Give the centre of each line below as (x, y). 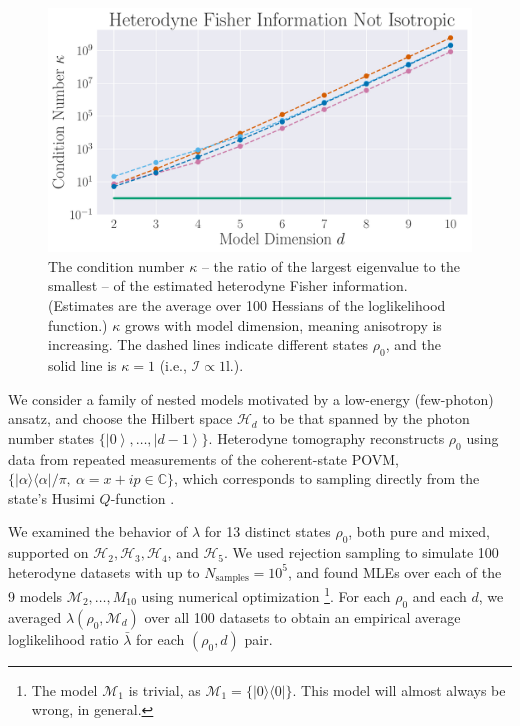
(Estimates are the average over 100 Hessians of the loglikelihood (247, 305)
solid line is (82, 365)
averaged (35, 616)
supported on (48, 552)
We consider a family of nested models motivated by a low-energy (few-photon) (251, 398)
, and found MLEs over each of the (394, 571)
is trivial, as (164, 689)
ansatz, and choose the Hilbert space (120, 418)
